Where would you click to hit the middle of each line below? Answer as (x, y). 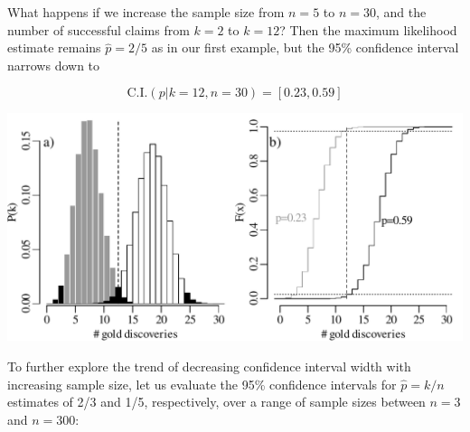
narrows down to (54, 65)
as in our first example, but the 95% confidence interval (305, 47)
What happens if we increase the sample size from (146, 12)
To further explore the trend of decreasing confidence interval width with (209, 366)
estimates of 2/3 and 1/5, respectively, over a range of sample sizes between (216, 402)
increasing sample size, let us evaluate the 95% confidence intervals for (202, 384)
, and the (401, 12)
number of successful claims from (99, 29)
